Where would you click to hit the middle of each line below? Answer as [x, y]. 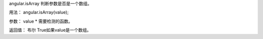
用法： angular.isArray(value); [39, 13]
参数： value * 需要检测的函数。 [41, 21]
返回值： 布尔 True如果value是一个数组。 [50, 30]
